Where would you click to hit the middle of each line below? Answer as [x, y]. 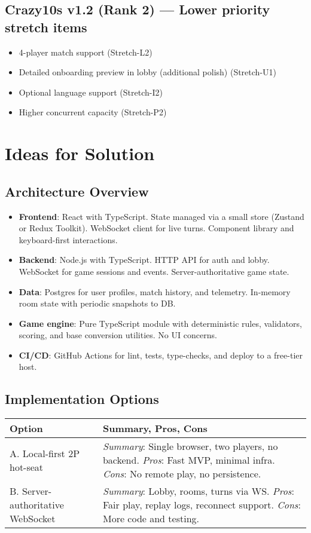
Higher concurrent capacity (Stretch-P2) [93, 112]
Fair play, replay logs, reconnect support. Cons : [202, 505]
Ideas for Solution [80, 153]
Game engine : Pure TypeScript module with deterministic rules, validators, [160, 323]
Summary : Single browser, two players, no [190, 446]
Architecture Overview [77, 191]
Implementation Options [82, 399]
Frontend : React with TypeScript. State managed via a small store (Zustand [161, 216]
